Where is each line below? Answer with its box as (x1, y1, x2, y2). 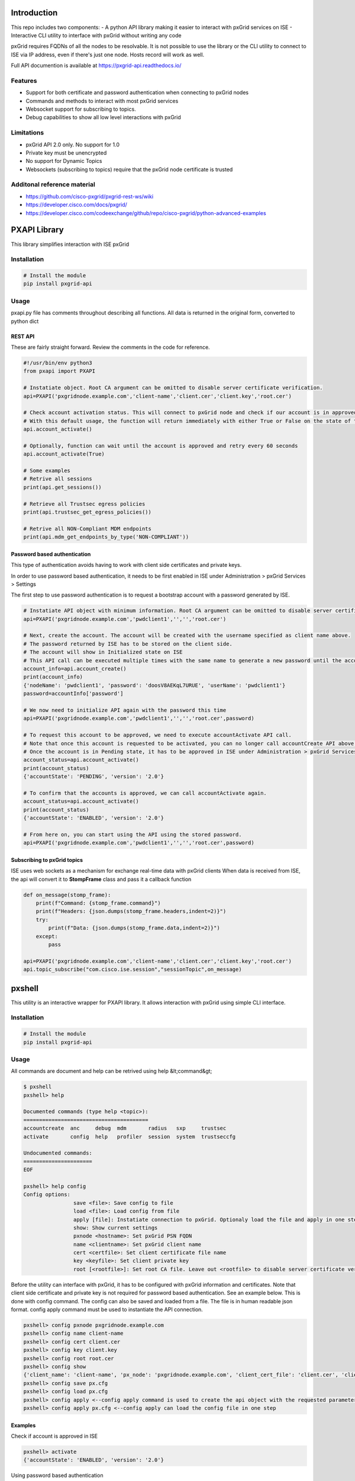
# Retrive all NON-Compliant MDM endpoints (23, 525, 152, 532)
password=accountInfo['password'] (23, 690, 124, 697)
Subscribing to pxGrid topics (11, 856, 83, 863)
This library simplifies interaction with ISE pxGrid (11, 241, 130, 248)
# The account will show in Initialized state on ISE (23, 649, 183, 656)
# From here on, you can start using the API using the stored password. (23, 831, 242, 838)
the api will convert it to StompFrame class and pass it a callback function (11, 876, 192, 883)
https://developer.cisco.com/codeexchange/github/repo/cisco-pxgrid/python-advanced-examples (25, 209, 266, 216)
